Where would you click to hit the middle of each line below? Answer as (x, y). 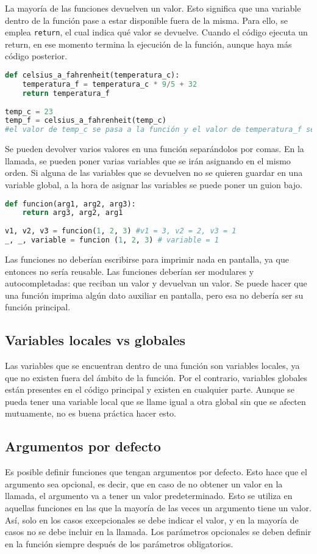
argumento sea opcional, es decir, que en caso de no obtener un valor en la (144, 483)
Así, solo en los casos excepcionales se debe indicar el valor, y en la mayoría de (152, 519)
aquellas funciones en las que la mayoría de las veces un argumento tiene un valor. (158, 508)
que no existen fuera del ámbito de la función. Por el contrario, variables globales (156, 377)
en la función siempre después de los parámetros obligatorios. (119, 543)
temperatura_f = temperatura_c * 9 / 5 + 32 (110, 84)
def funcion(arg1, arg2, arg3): (70, 204)
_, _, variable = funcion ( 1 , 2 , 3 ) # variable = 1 (112, 240)
